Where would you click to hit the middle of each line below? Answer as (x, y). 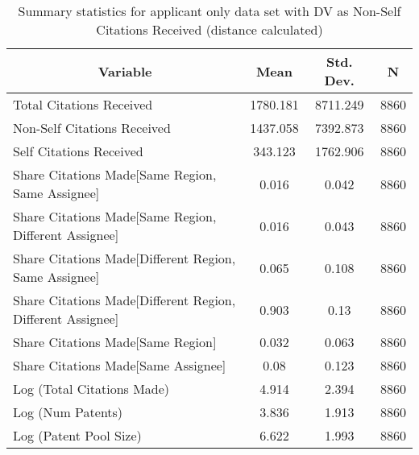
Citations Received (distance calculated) (209, 29)
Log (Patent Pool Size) (77, 435)
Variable (125, 71)
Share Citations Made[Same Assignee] (120, 365)
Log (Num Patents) (68, 412)
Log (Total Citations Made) (91, 389)
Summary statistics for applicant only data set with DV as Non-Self (209, 11)
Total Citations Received (83, 104)
